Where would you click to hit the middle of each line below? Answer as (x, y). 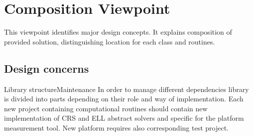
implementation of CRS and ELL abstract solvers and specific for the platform (124, 118)
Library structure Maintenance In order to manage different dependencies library (126, 89)
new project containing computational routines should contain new (106, 108)
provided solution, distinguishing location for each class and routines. (110, 41)
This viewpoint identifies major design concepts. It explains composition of (118, 32)
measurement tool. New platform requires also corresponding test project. (116, 127)
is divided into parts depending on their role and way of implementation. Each (124, 99)
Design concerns (47, 68)
